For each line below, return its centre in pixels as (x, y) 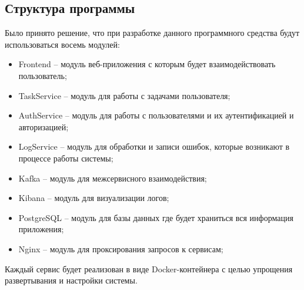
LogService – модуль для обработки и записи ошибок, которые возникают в (154, 146)
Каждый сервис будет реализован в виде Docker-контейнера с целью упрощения (149, 268)
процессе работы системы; (66, 158)
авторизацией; (44, 126)
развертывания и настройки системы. (71, 280)
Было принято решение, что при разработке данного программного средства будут (152, 33)
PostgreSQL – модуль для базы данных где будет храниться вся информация (156, 217)
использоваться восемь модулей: (62, 44)
